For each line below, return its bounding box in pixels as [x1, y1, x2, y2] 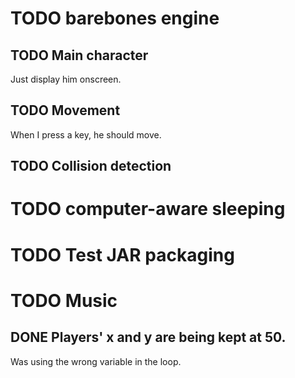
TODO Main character [10, 47, 149, 64]
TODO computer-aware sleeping [10, 198, 286, 221]
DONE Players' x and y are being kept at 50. [10, 329, 287, 346]
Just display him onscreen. [10, 73, 122, 85]
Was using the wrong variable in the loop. [10, 355, 182, 367]
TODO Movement [10, 102, 121, 119]
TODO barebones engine [10, 7, 220, 30]
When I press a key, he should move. [10, 128, 162, 141]
